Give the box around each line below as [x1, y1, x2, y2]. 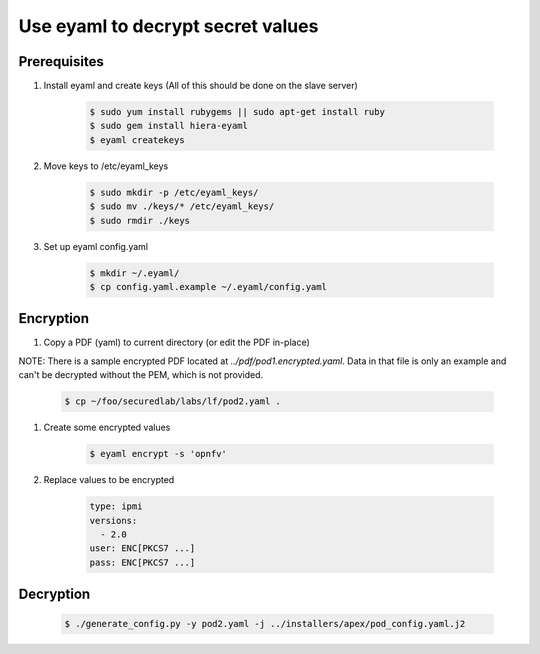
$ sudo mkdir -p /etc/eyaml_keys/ [89, 186, 259, 198]
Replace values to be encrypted [43, 474, 175, 486]
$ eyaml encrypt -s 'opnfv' [89, 448, 227, 460]
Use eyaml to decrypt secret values [18, 15, 319, 37]
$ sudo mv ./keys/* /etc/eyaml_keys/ [89, 201, 275, 212]
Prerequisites [18, 53, 104, 70]
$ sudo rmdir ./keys [89, 215, 190, 226]
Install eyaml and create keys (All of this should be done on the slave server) [43, 80, 359, 92]
